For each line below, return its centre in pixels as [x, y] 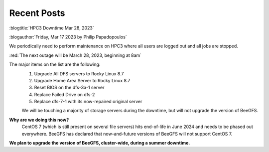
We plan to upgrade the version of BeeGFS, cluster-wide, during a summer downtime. [100, 143]
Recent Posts [37, 13]
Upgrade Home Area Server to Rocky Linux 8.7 [82, 80]
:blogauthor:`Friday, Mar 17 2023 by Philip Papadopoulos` [68, 37]
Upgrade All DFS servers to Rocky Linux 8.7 [79, 74]
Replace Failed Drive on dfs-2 [65, 94]
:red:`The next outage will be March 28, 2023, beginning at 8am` [75, 55]
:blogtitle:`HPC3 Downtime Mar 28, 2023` [52, 28]
